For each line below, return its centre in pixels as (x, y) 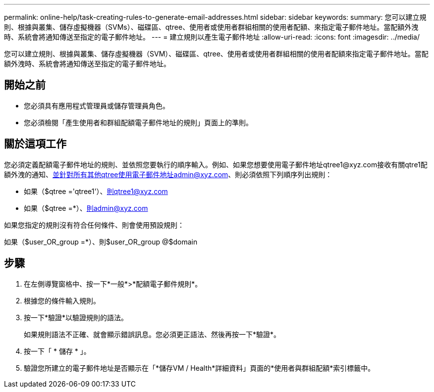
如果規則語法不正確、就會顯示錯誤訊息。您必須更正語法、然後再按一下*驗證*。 (152, 334)
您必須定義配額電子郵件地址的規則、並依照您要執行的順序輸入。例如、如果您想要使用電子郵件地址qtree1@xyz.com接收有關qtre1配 (216, 164)
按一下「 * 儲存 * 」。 (57, 351)
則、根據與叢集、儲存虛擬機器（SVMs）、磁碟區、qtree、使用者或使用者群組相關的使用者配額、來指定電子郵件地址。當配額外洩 (211, 27)
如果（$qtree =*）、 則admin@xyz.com (86, 208)
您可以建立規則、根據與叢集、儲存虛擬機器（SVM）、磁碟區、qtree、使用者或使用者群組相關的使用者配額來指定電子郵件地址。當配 (216, 54)
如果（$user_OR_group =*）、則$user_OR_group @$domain (101, 242)
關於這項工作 (35, 144)
